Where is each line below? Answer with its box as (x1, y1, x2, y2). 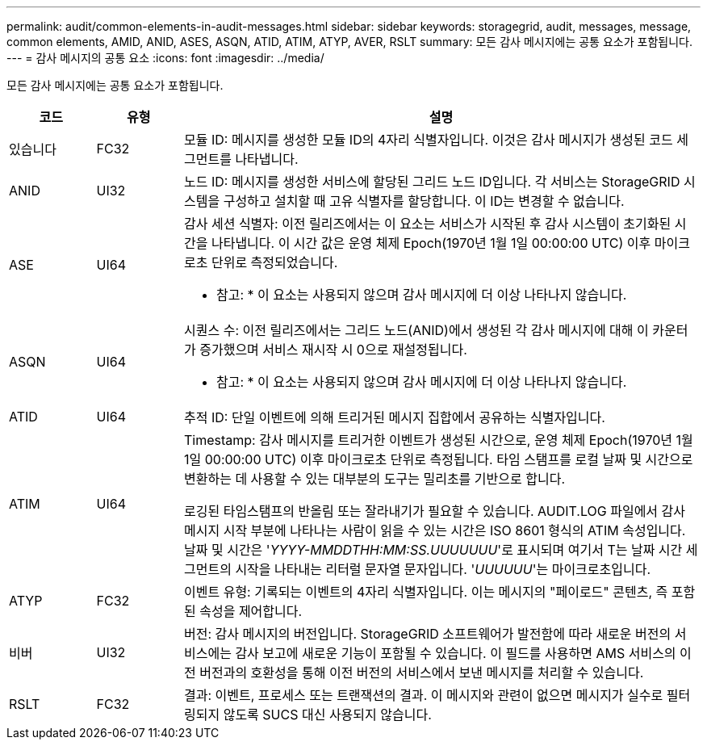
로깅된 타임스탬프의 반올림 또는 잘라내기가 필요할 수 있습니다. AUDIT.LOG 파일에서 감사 (184, 503, 686, 519)
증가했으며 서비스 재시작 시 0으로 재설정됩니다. (199, 342, 467, 358)
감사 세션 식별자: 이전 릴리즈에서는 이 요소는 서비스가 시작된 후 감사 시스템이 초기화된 (184, 216, 671, 232)
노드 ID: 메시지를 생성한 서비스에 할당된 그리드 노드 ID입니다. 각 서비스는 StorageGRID (184, 174, 680, 190)
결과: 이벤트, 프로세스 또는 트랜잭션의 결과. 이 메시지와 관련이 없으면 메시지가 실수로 (184, 687, 663, 703)
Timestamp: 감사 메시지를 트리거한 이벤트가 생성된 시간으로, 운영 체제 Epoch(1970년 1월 (184, 432, 693, 448)
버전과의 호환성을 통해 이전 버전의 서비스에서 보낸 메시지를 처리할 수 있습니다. (199, 664, 644, 681)
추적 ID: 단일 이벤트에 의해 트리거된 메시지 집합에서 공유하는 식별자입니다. (184, 409, 605, 425)
